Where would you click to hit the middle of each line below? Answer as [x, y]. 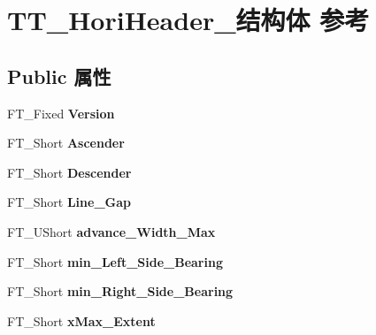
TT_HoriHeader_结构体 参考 [188, 20]
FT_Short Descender [69, 172]
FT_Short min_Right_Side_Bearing [120, 291]
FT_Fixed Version [61, 113]
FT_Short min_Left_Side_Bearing [115, 261]
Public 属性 [59, 76]
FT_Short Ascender [66, 143]
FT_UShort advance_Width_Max [111, 231]
